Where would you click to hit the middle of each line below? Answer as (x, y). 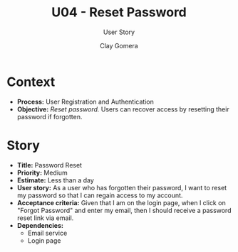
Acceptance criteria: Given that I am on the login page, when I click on (121, 202)
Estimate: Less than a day (55, 180)
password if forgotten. (50, 116)
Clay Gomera (119, 45)
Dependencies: (40, 225)
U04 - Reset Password (119, 12)
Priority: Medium (42, 172)
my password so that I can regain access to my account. (100, 195)
